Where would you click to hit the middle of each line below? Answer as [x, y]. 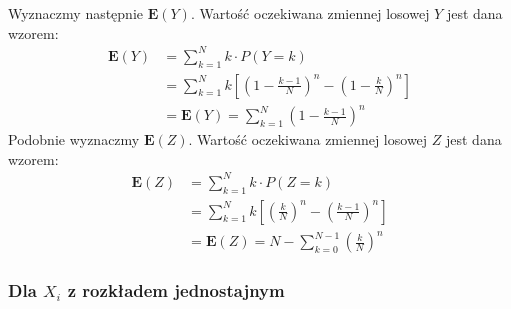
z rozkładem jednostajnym [176, 290]
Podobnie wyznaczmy [74, 139]
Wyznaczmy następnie [76, 13]
